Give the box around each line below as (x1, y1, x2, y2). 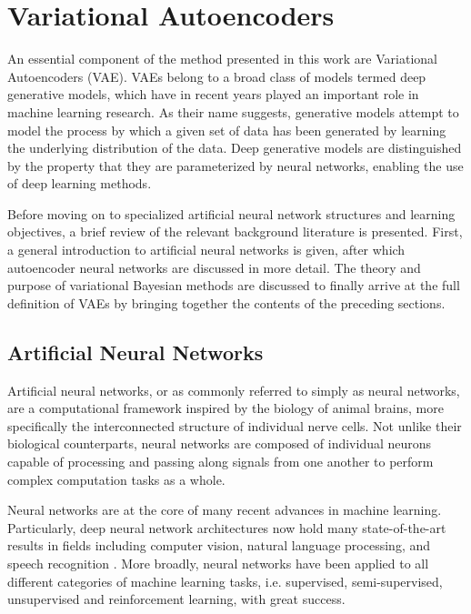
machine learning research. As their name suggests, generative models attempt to (7, 102, 459, 121)
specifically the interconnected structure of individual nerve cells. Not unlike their (7, 416, 462, 435)
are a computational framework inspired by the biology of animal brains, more (7, 398, 444, 418)
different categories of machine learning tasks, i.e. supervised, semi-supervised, (7, 571, 443, 590)
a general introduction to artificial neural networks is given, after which (7, 240, 406, 259)
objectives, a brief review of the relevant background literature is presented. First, (7, 222, 463, 241)
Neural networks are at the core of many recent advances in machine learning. (7, 500, 442, 519)
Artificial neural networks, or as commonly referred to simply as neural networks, (7, 380, 460, 399)
